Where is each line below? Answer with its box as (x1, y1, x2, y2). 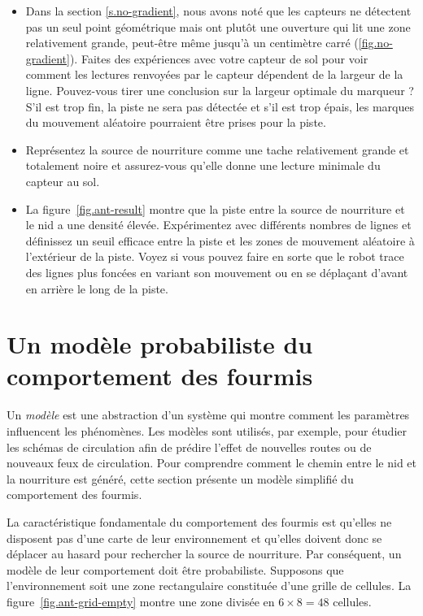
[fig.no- (358, 34, 393, 51)
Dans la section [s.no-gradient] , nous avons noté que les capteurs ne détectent (25, 2, 412, 19)
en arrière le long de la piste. (25, 280, 168, 297)
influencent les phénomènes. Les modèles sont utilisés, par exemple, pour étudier (7, 423, 407, 439)
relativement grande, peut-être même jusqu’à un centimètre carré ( (25, 34, 359, 51)
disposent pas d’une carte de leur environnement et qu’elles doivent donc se (7, 529, 382, 546)
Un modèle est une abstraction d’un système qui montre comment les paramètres (7, 406, 410, 423)
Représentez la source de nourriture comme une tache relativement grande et (25, 141, 409, 158)
